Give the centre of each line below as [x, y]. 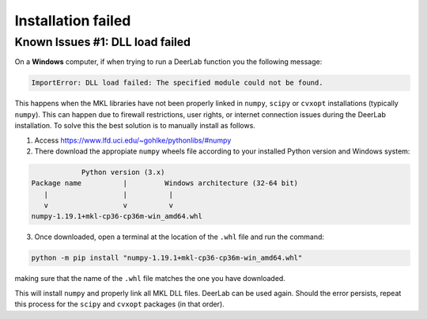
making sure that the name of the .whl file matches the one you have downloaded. [150, 279]
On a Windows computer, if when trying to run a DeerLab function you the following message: [168, 62]
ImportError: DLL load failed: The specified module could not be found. [177, 83]
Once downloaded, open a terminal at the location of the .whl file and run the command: [179, 237]
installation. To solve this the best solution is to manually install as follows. [135, 126]
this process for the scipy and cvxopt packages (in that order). [119, 304]
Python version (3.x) [123, 172]
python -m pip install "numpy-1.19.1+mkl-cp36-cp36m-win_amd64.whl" [167, 258]
